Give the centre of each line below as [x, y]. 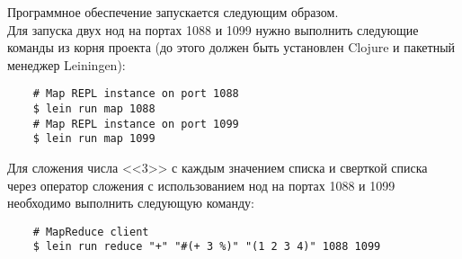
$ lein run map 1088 [94, 109]
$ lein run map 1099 [94, 139]
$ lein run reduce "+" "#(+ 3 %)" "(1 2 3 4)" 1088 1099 [207, 247]
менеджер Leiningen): [67, 64]
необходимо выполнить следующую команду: [131, 203]
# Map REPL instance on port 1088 [136, 94]
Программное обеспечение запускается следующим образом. [173, 12]
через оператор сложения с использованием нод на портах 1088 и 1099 [201, 185]
